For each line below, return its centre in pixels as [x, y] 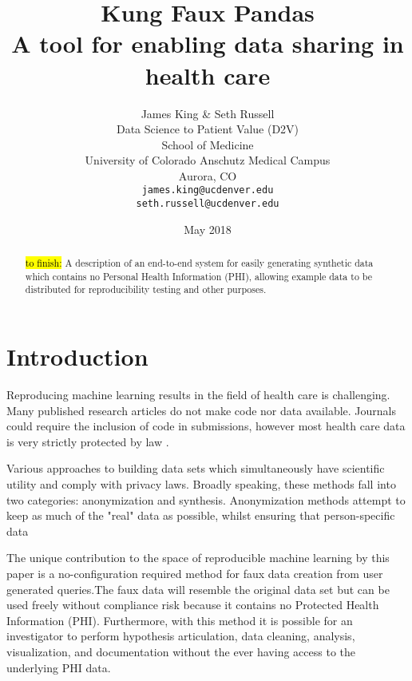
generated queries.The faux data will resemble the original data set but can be [198, 589]
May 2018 [208, 229]
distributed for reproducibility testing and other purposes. [146, 289]
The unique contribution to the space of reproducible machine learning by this [198, 558]
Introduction [77, 356]
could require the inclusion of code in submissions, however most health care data [206, 426]
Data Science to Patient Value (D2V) [208, 129]
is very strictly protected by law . [88, 441]
